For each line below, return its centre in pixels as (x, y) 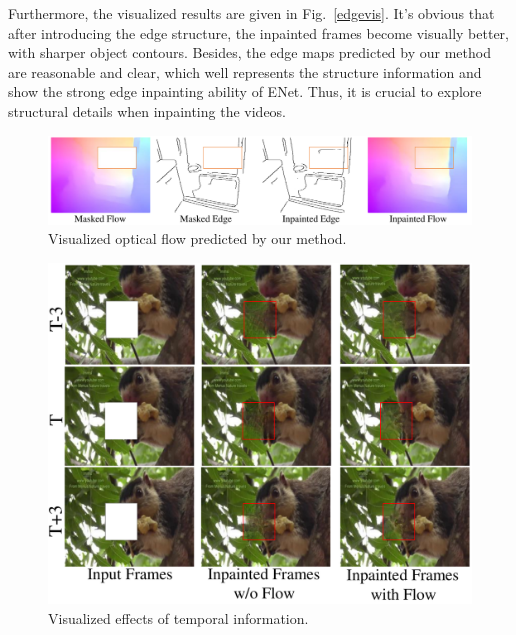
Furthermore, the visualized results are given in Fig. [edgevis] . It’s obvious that (251, 13)
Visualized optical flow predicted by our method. (197, 238)
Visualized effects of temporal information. (178, 617)
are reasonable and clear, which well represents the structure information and (245, 71)
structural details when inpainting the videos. (147, 110)
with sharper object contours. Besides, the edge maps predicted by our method (249, 52)
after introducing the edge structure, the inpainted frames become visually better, (258, 32)
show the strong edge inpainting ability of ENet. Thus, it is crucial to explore (245, 91)
